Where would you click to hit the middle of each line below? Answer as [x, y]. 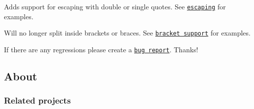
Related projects [37, 100]
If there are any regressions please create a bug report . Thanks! [101, 49]
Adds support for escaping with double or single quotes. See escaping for [115, 6]
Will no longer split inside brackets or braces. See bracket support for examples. [127, 33]
